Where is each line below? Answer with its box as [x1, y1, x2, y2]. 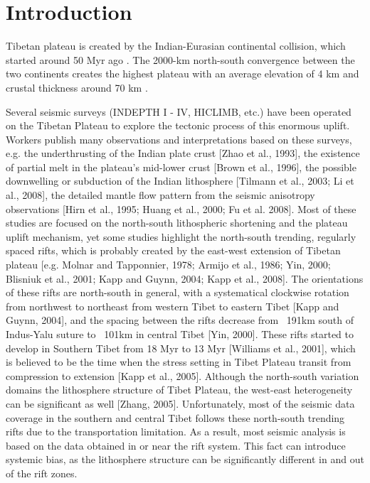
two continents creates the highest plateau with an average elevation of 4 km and [6, 66, 359, 81]
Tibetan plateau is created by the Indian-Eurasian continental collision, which [6, 38, 346, 53]
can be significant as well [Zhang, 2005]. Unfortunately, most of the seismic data [6, 396, 355, 411]
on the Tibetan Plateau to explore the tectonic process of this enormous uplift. [6, 118, 350, 133]
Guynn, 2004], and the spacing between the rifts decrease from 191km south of [6, 313, 354, 327]
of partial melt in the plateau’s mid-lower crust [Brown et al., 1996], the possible [6, 159, 356, 174]
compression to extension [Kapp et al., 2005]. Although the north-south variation [6, 368, 359, 383]
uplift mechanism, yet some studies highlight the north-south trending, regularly [6, 229, 356, 244]
